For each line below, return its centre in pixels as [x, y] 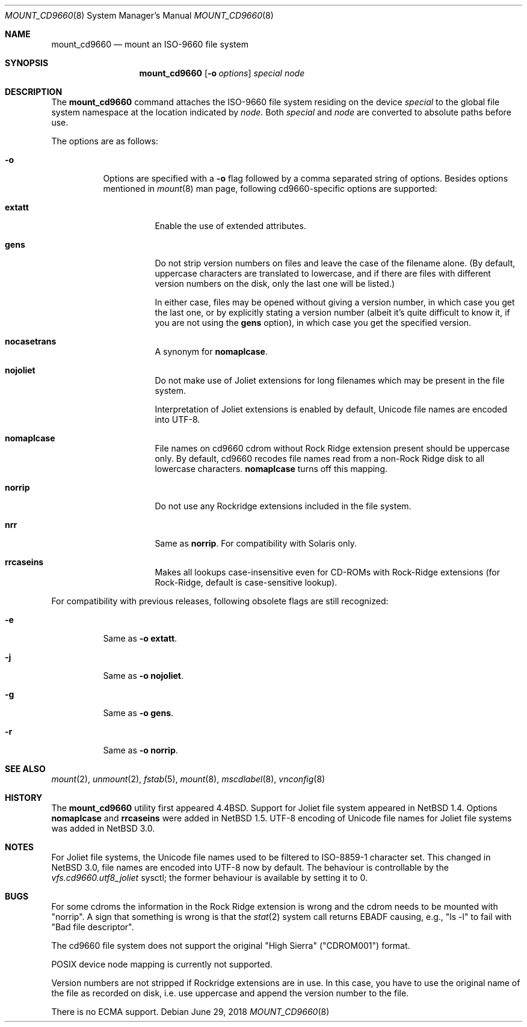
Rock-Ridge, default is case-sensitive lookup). [246, 582]
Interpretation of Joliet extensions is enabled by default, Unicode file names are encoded [331, 409]
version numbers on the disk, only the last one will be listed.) [275, 284]
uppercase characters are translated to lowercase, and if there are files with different [323, 273]
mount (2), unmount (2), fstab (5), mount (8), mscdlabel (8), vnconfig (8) [188, 779]
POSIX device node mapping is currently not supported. [162, 964]
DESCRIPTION [34, 92]
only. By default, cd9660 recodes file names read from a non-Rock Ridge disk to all [320, 458]
